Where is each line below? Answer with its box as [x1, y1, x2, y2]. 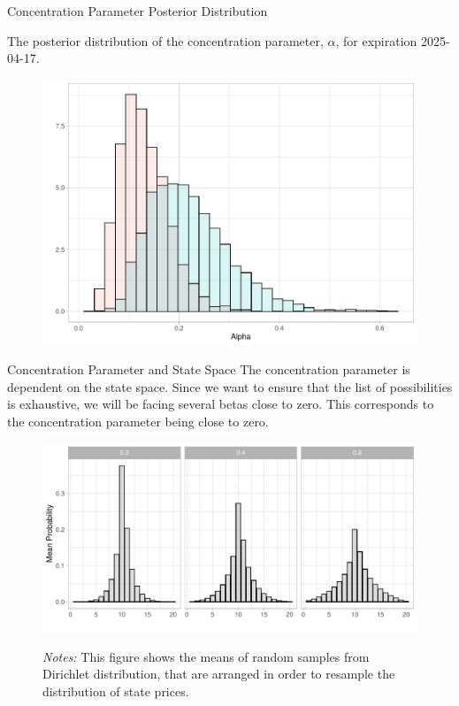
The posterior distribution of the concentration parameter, [7, 31, 324, 50]
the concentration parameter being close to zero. [7, 411, 269, 430]
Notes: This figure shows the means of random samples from [42, 647, 370, 665]
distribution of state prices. [42, 681, 189, 700]
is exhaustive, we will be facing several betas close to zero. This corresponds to [7, 395, 434, 413]
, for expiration [335, 31, 417, 50]
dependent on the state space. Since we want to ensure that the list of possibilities [7, 377, 453, 395]
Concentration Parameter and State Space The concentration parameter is [7, 360, 410, 379]
